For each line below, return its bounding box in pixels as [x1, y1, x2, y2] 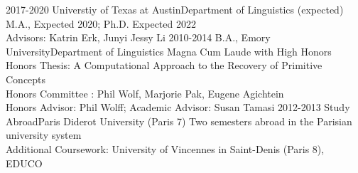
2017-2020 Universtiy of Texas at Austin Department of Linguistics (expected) [6, 2, 344, 16]
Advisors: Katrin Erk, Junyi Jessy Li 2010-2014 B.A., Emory [6, 30, 271, 45]
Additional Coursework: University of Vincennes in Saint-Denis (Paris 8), [6, 141, 325, 156]
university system [6, 127, 82, 142]
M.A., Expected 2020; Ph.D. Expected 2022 [6, 16, 196, 31]
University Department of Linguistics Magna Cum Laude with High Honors [6, 43, 332, 58]
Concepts [6, 71, 46, 86]
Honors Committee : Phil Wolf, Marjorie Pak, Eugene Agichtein [6, 85, 284, 100]
